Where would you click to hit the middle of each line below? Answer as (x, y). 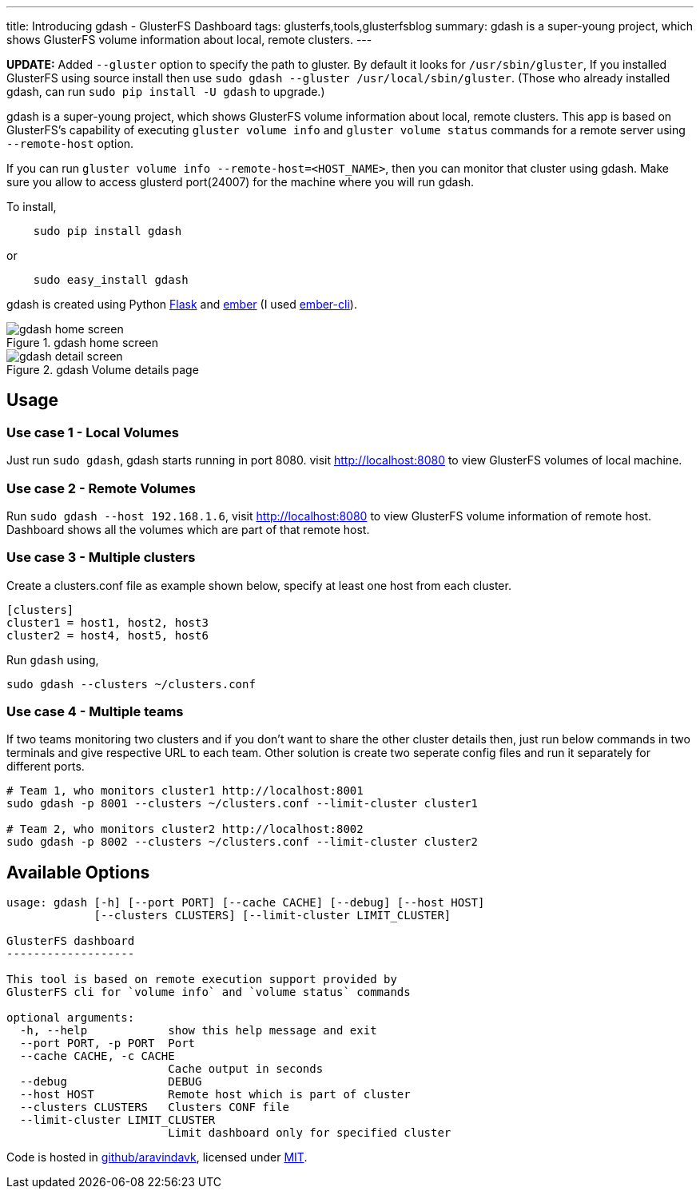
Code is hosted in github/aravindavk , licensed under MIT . (157, 1157)
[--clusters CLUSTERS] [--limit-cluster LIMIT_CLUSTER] (272, 916)
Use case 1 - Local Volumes (93, 432)
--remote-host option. (70, 143)
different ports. (46, 767)
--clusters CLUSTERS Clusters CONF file (155, 1107)
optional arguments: (71, 1018)
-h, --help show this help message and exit (198, 1031)
